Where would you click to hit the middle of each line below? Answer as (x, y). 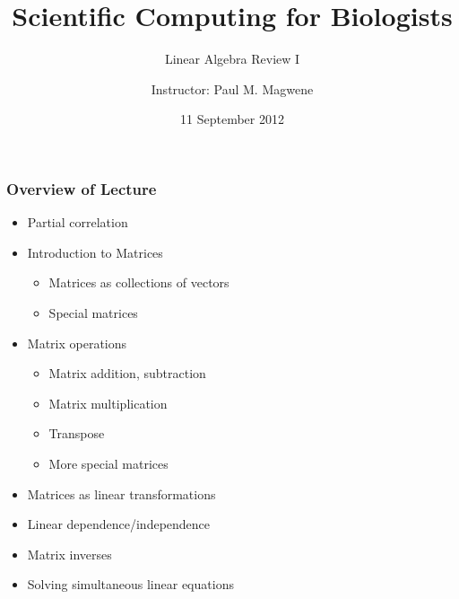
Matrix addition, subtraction (127, 373)
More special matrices (108, 463)
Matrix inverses (69, 554)
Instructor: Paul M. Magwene (232, 88)
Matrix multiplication (108, 403)
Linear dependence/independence (119, 524)
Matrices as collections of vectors (139, 282)
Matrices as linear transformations (121, 493)
